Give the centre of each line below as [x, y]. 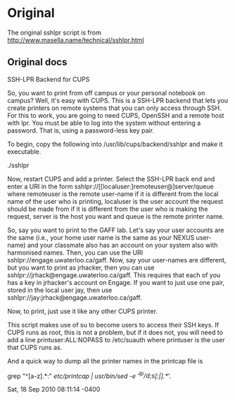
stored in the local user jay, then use [60, 290]
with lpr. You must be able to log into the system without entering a [104, 123]
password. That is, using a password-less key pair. [81, 130]
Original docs [37, 62]
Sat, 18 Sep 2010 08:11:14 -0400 [54, 389]
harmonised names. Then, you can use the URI [75, 253]
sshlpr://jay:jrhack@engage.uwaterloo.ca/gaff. [75, 297]
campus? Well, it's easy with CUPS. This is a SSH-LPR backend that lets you [118, 100]
